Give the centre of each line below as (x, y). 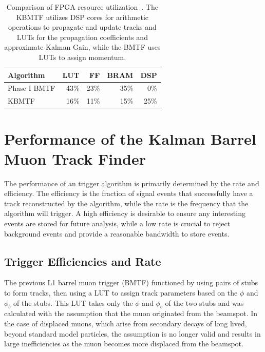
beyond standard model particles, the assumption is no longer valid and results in (132, 333)
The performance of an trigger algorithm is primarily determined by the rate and (132, 183)
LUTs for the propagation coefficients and (82, 37)
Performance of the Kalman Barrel (130, 138)
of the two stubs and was (204, 302)
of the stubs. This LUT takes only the (73, 302)
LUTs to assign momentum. (82, 57)
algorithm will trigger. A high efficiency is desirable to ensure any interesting (125, 213)
